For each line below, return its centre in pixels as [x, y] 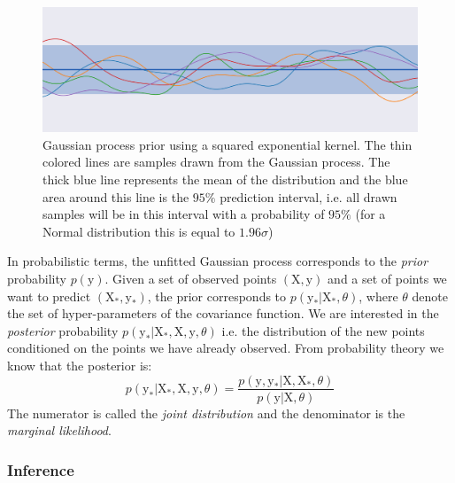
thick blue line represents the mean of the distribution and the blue [225, 179]
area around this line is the [116, 196]
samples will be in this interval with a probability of [184, 214]
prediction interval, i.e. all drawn [308, 196]
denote [430, 296]
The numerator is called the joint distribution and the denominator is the [206, 413]
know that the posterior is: [80, 365]
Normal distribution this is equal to [139, 231]
